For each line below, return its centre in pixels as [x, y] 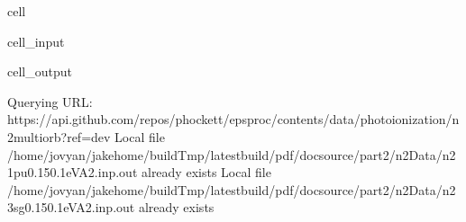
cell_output [40, 71]
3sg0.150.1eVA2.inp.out [71, 207]
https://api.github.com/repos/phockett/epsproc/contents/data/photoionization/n [233, 119]
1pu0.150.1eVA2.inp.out [73, 172]
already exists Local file [206, 172]
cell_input [36, 41]
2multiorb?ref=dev [59, 136]
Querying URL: [50, 101]
